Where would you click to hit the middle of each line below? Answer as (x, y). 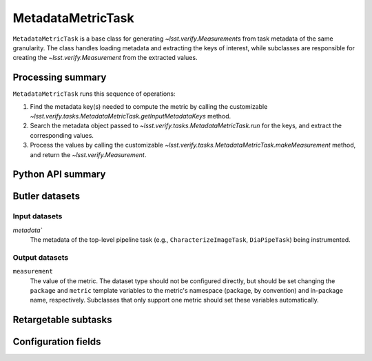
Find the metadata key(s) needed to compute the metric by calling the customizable (149, 106)
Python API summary (59, 175)
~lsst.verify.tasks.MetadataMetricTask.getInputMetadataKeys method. (131, 116)
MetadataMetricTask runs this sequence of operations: (94, 94)
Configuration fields (57, 342)
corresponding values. (62, 135)
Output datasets (41, 257)
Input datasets (38, 216)
